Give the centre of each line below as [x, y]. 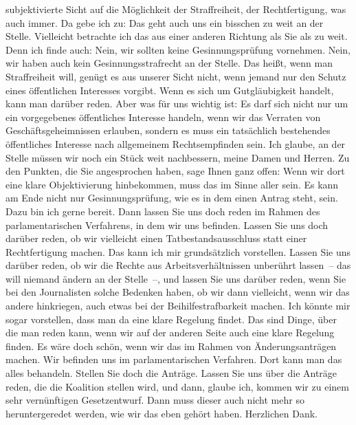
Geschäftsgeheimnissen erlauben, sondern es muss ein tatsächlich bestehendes [168, 130]
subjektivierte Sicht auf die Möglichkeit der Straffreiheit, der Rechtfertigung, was [176, 9]
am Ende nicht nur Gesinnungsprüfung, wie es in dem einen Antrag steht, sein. [172, 198]
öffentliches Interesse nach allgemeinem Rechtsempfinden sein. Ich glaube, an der [176, 143]
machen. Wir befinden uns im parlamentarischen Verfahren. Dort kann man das [174, 359]
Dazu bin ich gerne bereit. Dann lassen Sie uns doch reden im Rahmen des [163, 211]
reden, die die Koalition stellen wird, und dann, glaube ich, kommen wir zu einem [177, 386]
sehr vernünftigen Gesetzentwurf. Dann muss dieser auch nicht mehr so [155, 400]
